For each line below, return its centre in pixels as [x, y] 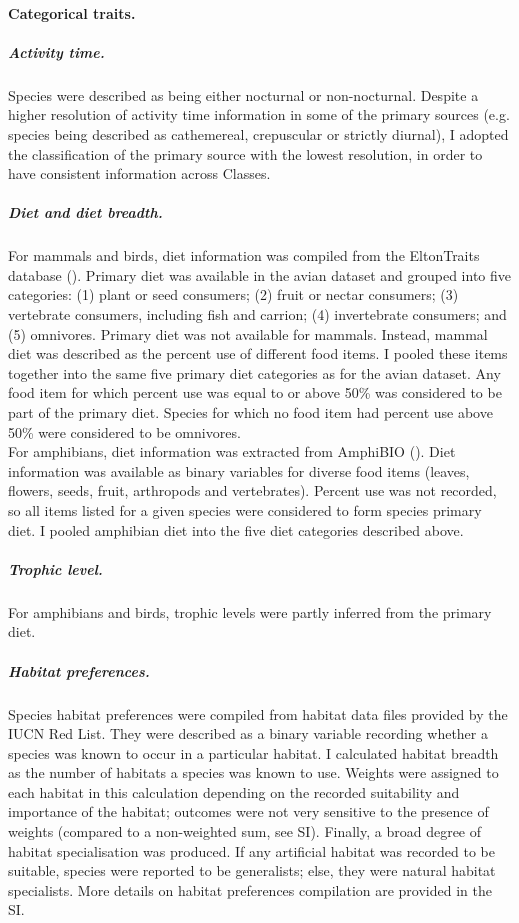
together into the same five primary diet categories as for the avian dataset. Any [254, 372]
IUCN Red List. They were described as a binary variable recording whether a [248, 733]
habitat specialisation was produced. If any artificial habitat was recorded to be [251, 850]
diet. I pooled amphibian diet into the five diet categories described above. [236, 529]
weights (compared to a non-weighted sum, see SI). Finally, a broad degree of [245, 831]
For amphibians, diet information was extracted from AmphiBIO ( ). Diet [232, 451]
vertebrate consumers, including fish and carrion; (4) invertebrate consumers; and [257, 314]
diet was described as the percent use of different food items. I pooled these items [258, 353]
